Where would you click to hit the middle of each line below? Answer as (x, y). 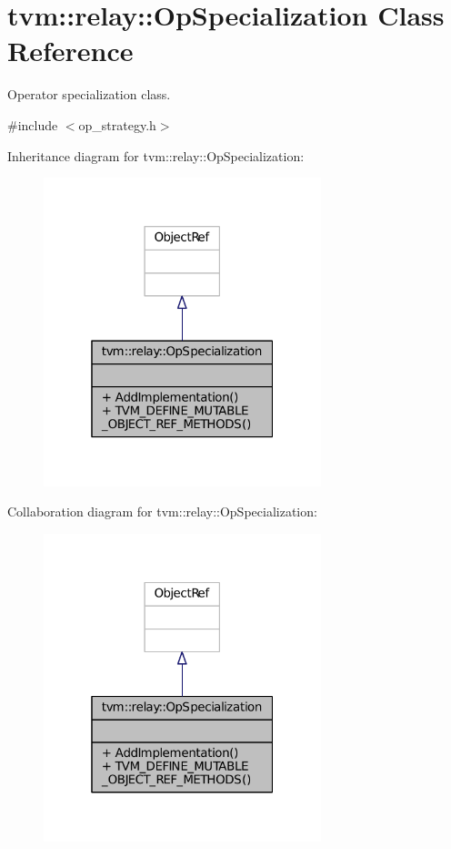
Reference (70, 51)
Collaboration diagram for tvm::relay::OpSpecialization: (162, 511)
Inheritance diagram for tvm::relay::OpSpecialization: (156, 155)
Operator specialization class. (89, 94)
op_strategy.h (117, 124)
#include (33, 124)
